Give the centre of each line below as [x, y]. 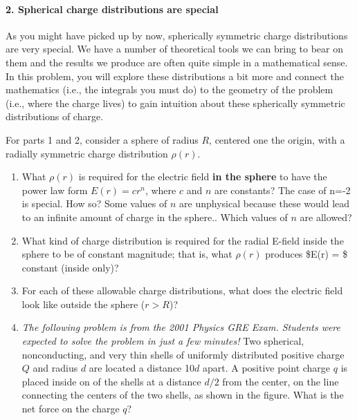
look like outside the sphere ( [83, 304]
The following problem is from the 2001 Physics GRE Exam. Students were [181, 327]
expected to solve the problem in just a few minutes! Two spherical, [163, 341]
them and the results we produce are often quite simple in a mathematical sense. [177, 62]
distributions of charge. [55, 116]
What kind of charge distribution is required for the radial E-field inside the [183, 240]
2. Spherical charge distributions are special [112, 9]
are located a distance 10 [142, 368]
